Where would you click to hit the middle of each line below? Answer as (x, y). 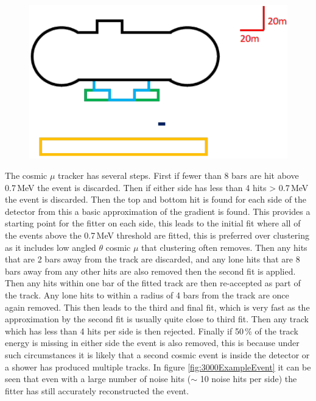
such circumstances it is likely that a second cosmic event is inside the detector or (157, 355)
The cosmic (26, 175)
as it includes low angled (51, 247)
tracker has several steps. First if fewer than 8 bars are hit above (178, 175)
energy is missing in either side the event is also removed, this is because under (152, 343)
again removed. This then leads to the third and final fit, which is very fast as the (157, 307)
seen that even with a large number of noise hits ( (98, 379)
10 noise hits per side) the (248, 379)
